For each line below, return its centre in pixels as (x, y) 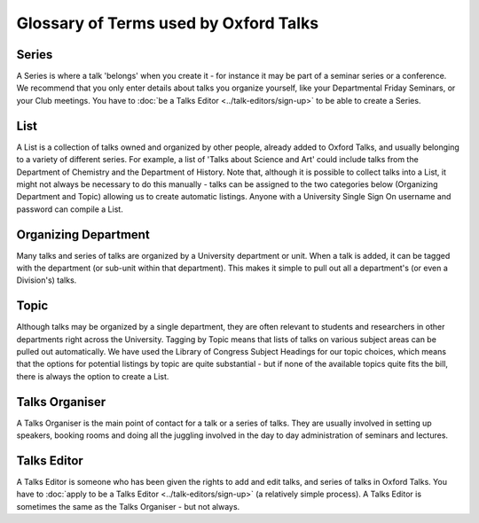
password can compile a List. (70, 209)
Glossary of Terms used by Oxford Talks (168, 23)
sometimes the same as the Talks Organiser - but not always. (128, 506)
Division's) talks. (47, 280)
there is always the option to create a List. (93, 376)
